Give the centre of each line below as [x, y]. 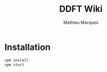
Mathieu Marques [81, 22]
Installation [28, 47]
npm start [15, 65]
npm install [16, 60]
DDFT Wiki [81, 9]
